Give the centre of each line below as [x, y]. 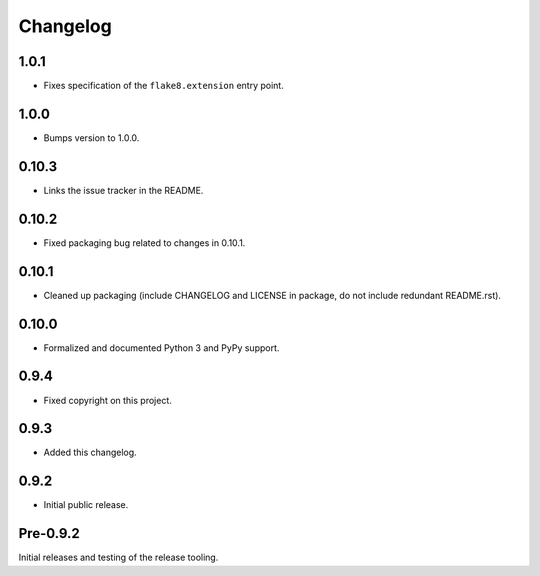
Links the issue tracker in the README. [123, 190]
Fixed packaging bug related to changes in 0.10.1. [144, 242]
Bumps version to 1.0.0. [91, 137]
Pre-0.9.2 [49, 533]
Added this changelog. [90, 452]
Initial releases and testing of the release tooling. [118, 557]
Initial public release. [86, 505]
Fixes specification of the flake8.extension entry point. [163, 86]
